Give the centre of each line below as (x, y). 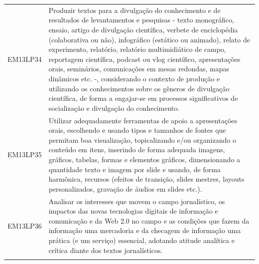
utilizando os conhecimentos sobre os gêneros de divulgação (139, 88)
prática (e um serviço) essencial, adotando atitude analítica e (141, 240)
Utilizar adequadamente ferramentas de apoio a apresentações (143, 120)
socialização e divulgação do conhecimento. (114, 108)
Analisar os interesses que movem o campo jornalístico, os (137, 201)
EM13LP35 (25, 154)
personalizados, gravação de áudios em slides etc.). (125, 188)
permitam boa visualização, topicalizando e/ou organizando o (142, 139)
